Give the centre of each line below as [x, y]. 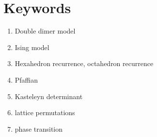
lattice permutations [45, 112]
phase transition [39, 128]
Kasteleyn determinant [49, 96]
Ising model [32, 47]
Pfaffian [26, 79]
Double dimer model [45, 31]
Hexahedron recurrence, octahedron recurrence [84, 63]
